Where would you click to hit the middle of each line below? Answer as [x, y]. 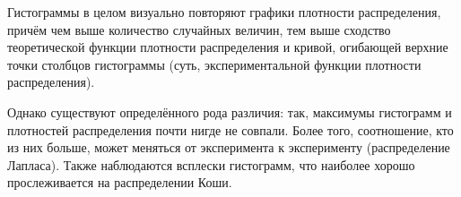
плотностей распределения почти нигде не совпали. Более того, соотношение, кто [230, 129]
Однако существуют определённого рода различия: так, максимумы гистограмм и [230, 111]
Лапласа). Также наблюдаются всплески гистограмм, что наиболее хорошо [211, 164]
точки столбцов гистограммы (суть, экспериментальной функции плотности [214, 64]
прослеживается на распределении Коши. [120, 182]
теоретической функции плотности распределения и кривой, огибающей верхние [228, 47]
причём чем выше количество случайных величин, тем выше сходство [199, 29]
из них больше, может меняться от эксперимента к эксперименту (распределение [229, 147]
